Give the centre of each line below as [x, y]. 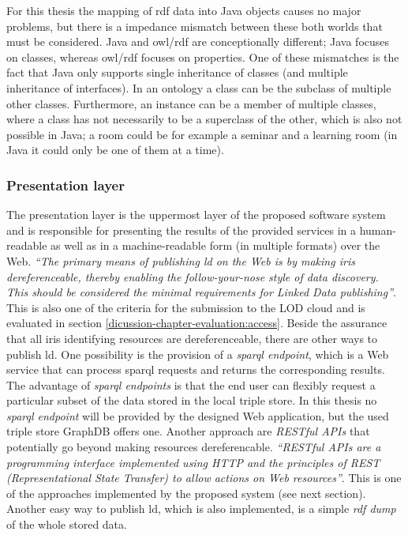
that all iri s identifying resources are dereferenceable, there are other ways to [192, 338]
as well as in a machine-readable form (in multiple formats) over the [215, 245]
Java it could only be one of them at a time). [115, 150]
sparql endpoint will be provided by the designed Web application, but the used [198, 415]
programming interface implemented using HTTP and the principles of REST [193, 462]
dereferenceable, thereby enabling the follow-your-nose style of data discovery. [193, 276]
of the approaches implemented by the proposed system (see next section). [186, 493]
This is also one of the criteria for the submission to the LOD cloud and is [186, 307]
